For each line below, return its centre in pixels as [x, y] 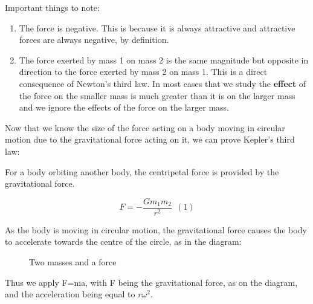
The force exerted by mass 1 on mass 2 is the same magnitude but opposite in [164, 60]
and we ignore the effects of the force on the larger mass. [124, 107]
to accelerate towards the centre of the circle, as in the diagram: [123, 241]
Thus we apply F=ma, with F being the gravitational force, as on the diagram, [151, 282]
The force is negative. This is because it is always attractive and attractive [157, 27]
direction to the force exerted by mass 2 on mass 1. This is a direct [143, 72]
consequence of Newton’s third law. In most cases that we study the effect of [163, 83]
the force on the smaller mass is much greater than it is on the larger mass [157, 95]
